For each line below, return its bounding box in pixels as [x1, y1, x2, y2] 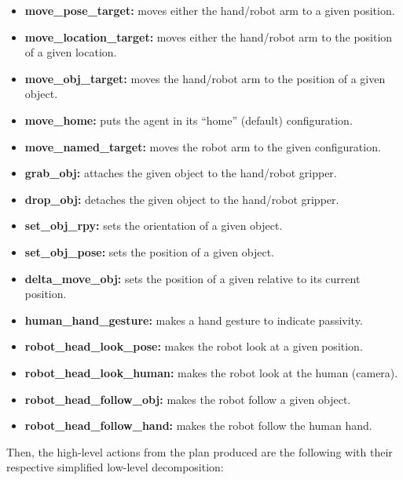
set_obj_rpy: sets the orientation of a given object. [24, 217, 283, 234]
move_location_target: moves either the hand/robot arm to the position [24, 28, 393, 45]
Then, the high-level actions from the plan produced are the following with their [6, 443, 393, 460]
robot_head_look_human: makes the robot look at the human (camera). [24, 364, 398, 380]
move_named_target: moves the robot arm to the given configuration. [24, 138, 381, 155]
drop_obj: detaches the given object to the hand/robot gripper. [24, 191, 339, 207]
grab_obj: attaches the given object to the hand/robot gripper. [24, 165, 337, 181]
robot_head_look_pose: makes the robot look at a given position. [24, 338, 363, 355]
